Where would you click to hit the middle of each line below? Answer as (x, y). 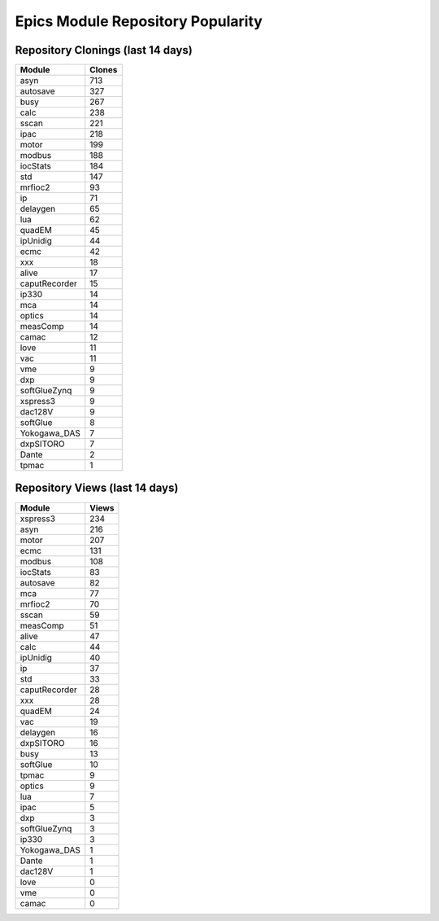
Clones (104, 70)
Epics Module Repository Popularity (139, 21)
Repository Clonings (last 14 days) (104, 50)
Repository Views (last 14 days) (97, 488)
